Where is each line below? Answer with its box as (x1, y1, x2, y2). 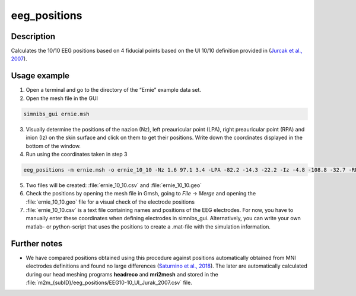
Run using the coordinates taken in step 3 (26, 150, 128, 157)
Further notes (11, 239, 63, 249)
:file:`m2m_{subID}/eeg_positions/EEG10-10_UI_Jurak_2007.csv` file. (26, 279, 192, 286)
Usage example (11, 71, 70, 81)
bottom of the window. (26, 142, 81, 149)
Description (11, 31, 56, 41)
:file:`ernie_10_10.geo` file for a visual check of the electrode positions (26, 198, 195, 205)
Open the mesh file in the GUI (26, 95, 98, 102)
